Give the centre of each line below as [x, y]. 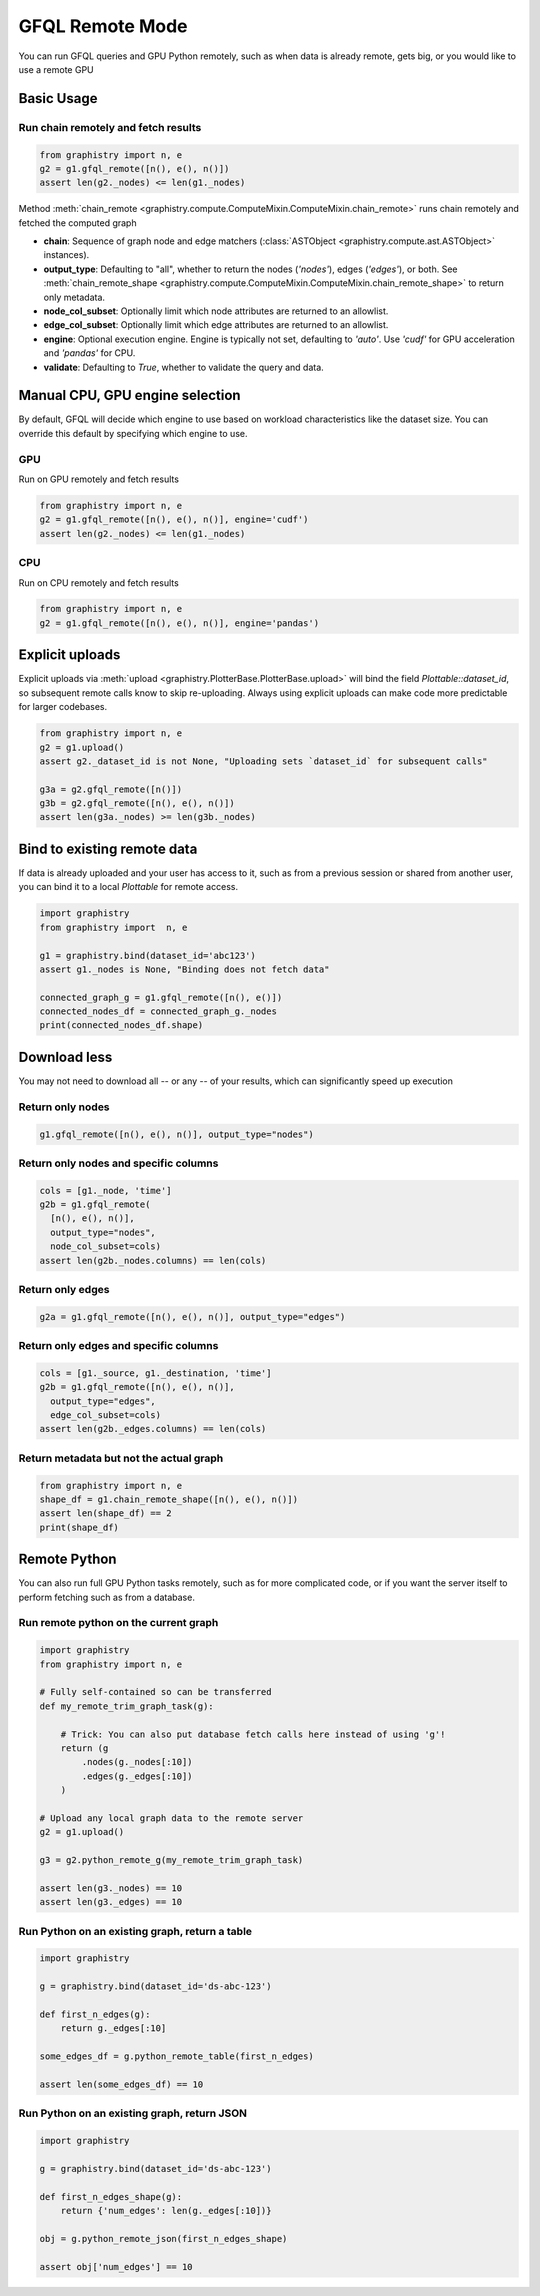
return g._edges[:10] [113, 2028]
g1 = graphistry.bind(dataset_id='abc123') [148, 955]
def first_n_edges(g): [95, 2014]
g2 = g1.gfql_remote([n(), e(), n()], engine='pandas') [179, 623]
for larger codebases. [63, 707]
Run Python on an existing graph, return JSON [132, 2113]
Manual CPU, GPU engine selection [129, 395]
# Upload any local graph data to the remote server [171, 1818]
